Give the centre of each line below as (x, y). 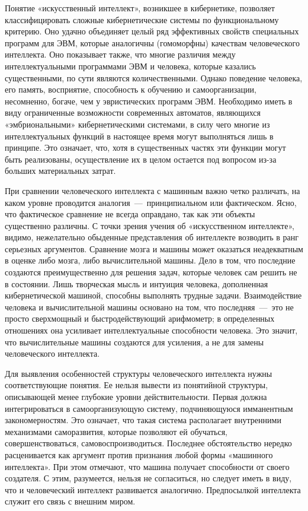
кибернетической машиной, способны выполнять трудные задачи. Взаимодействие (153, 295)
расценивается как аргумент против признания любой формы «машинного (139, 454)
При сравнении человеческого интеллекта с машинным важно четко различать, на (153, 190)
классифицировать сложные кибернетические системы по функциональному (142, 19)
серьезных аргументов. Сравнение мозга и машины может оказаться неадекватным (154, 248)
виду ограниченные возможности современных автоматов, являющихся (133, 112)
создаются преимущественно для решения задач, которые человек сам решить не (151, 272)
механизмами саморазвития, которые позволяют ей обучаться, (116, 431)
